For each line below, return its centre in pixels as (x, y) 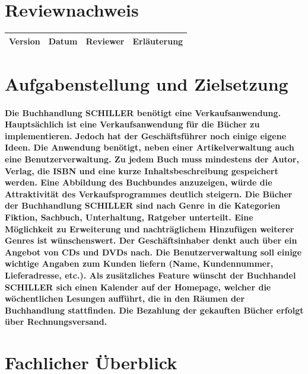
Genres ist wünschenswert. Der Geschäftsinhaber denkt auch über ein (151, 240)
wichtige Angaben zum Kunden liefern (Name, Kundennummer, (139, 263)
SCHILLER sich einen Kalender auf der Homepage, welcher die (138, 287)
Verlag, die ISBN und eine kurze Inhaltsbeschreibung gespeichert (142, 170)
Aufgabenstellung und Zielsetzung (147, 83)
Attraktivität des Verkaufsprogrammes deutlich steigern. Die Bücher (149, 194)
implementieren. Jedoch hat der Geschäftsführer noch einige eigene (146, 135)
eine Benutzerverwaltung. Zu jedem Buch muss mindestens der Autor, (152, 159)
